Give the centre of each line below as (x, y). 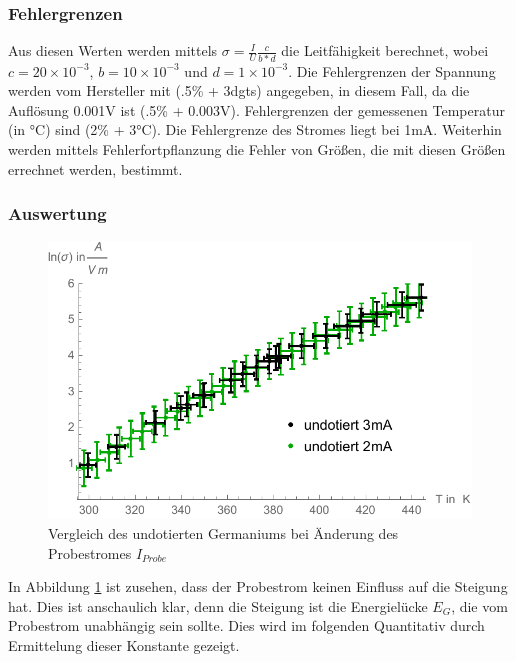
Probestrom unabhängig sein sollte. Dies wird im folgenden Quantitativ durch (246, 625)
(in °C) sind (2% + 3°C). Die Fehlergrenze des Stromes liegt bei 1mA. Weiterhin (255, 129)
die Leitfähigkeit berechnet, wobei (385, 50)
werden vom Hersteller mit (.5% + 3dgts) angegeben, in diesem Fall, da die (239, 90)
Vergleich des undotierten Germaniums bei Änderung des (223, 533)
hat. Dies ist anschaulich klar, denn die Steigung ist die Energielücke (218, 605)
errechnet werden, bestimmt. (95, 168)
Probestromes (90, 552)
